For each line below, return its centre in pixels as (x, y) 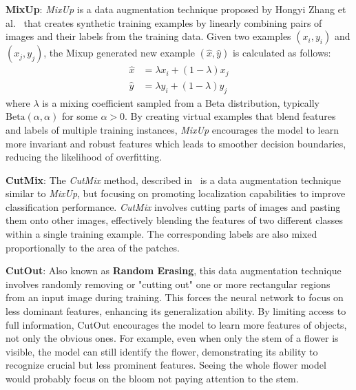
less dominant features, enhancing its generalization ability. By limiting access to (176, 311)
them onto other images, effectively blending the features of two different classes (175, 220)
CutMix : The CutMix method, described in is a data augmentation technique (174, 179)
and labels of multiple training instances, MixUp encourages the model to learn (172, 129)
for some (80, 116)
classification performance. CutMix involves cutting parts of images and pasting (173, 206)
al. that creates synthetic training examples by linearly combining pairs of (164, 22)
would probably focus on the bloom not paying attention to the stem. (152, 378)
